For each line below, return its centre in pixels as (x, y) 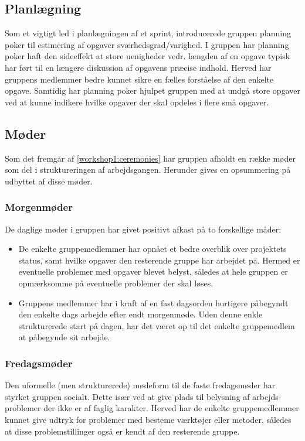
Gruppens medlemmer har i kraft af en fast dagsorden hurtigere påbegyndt (153, 302)
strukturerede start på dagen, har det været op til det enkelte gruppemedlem (157, 325)
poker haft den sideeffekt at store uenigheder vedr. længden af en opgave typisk (148, 56)
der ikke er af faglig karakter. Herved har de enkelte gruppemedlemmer (171, 408)
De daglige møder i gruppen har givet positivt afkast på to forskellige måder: (143, 229)
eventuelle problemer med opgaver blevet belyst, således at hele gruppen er (153, 271)
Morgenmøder (39, 207)
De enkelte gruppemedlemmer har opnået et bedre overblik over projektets (152, 249)
